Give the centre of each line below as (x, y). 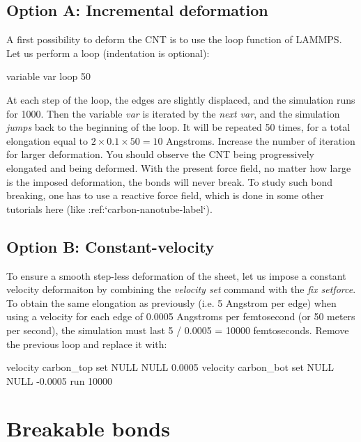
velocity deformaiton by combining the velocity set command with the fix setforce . (181, 289)
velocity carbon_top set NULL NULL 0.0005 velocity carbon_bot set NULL (170, 367)
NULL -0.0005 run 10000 (60, 380)
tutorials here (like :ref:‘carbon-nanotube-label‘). (109, 208)
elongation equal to (47, 140)
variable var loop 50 (49, 76)
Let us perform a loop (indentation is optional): (108, 53)
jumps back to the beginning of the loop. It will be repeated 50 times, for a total (178, 127)
